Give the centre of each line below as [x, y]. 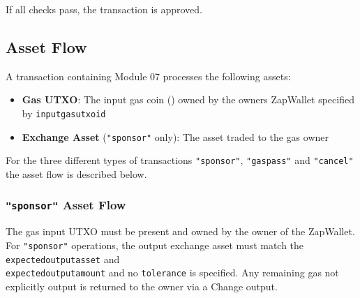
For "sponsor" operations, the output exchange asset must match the [155, 245]
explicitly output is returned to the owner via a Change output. [142, 286]
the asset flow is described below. [76, 173]
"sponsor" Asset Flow [66, 205]
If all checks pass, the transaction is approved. [104, 9]
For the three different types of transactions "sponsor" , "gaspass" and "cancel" [180, 160]
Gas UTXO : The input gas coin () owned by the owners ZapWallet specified [188, 99]
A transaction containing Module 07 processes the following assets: [148, 76]
